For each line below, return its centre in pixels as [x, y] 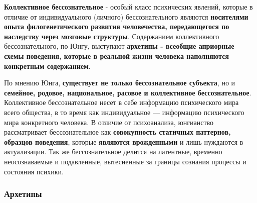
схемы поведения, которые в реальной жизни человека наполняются [116, 56]
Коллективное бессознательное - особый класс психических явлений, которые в [128, 7]
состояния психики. [34, 171]
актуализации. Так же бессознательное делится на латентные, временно [113, 151]
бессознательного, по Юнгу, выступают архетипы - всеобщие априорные [119, 46]
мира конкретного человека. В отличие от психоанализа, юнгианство [109, 122]
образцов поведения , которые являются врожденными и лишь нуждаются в [124, 141]
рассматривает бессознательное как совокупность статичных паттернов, [117, 132]
